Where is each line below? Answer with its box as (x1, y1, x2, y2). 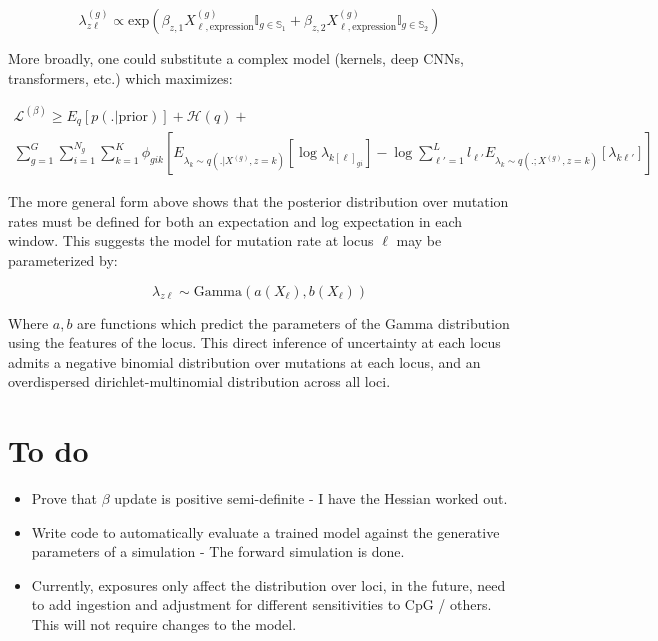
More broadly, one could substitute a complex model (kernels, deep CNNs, (8, 48, 464, 68)
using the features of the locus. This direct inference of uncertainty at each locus (8, 332, 501, 353)
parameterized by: (8, 249, 118, 270)
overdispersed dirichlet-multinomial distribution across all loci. (8, 371, 391, 392)
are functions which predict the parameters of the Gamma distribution (77, 312, 510, 333)
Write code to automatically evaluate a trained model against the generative (31, 521, 500, 542)
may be (396, 230, 442, 251)
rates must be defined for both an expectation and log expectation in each (8, 210, 463, 231)
